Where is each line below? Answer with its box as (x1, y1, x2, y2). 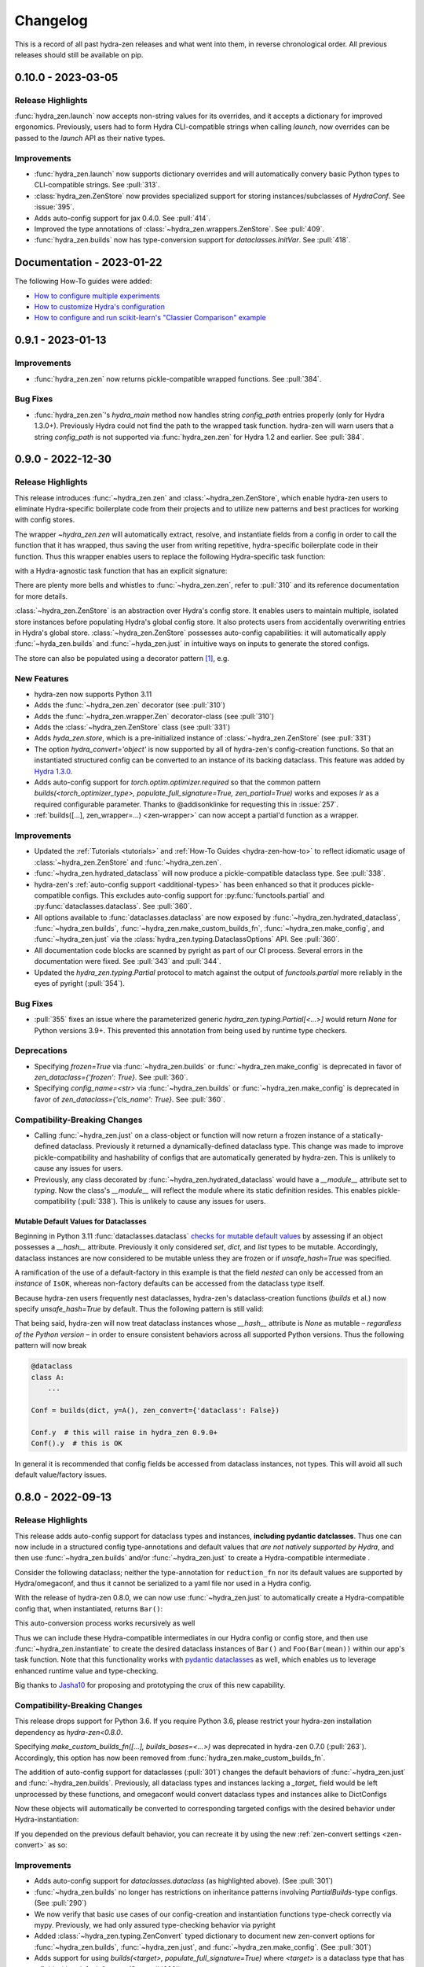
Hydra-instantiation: (14, 1814, 79, 1825)
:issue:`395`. (34, 202, 75, 212)
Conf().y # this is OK (31, 1438, 123, 1448)
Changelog (14, 12, 88, 29)
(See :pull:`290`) (34, 1899, 87, 1908)
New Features (14, 673, 69, 684)
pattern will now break (14, 1341, 87, 1350)
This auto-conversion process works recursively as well (14, 1618, 196, 1628)
